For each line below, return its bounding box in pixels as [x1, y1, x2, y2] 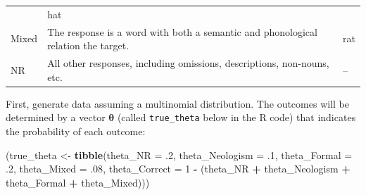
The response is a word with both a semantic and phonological [47, 24, 317, 39]
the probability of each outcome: [6, 123, 146, 138]
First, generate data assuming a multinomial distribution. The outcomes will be [6, 96, 349, 111]
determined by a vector [6, 110, 106, 125]
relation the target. [47, 38, 130, 53]
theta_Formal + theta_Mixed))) [6, 175, 150, 189]
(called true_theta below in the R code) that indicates [117, 110, 356, 125]
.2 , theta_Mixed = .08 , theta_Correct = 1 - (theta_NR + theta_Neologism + [6, 161, 351, 176]
